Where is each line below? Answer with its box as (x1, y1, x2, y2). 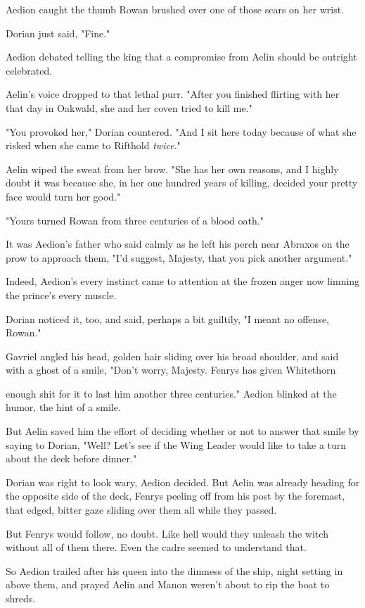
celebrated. (6, 63, 53, 77)
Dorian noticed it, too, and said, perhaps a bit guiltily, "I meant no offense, (6, 311, 329, 326)
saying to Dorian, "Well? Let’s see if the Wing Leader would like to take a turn (6, 437, 347, 452)
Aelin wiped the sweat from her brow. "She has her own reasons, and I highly (6, 161, 339, 176)
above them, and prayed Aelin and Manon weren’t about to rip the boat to (6, 577, 330, 592)
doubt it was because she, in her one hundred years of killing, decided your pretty (6, 175, 358, 190)
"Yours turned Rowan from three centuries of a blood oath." (6, 213, 264, 227)
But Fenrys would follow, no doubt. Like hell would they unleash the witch (6, 526, 328, 540)
